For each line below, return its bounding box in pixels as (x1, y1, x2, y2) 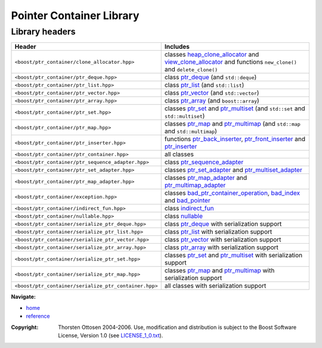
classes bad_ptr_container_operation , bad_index (164, 189, 301, 197)
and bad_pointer (164, 197, 211, 205)
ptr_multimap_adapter (164, 181, 226, 189)
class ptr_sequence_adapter (164, 158, 244, 166)
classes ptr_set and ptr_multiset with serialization (164, 251, 303, 259)
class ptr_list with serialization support (164, 228, 273, 236)
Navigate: (11, 293, 36, 300)
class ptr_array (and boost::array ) (164, 97, 259, 105)
